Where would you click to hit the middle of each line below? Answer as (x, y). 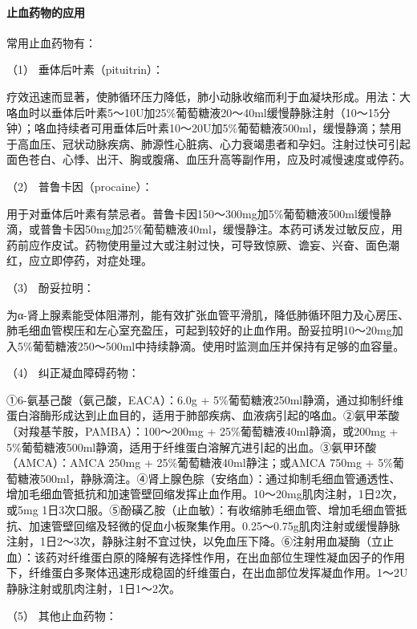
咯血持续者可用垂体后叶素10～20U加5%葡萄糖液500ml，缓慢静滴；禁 (212, 128)
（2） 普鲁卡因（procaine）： (80, 186)
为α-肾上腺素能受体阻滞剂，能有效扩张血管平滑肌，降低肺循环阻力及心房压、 (208, 314)
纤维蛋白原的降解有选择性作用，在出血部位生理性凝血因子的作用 (236, 556)
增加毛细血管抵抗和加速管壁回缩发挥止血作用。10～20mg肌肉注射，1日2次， (205, 494)
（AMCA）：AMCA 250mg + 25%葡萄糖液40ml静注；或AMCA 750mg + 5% (200, 463)
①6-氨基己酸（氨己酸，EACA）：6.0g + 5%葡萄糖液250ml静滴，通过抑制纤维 (205, 399)
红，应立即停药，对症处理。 (79, 260)
